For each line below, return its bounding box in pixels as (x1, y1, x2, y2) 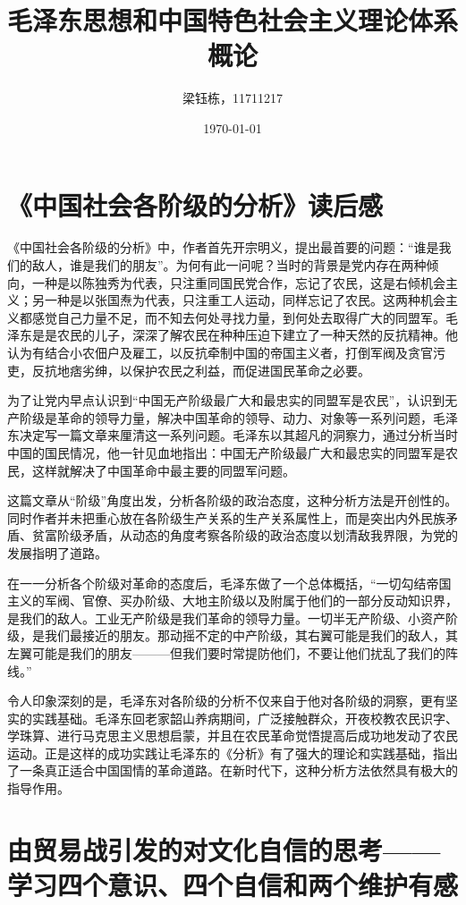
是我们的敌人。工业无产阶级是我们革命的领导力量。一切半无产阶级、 (7, 608, 408, 627)
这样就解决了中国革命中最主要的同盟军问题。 (31, 461, 295, 479)
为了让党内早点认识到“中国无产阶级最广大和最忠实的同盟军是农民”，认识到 (7, 391, 445, 410)
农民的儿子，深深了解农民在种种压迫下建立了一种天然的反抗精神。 (56, 326, 445, 344)
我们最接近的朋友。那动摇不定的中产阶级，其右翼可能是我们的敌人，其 (44, 626, 458, 645)
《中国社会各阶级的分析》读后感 (7, 186, 384, 223)
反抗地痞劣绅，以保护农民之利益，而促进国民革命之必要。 (31, 360, 370, 379)
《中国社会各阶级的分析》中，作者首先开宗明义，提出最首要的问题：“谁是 (7, 238, 439, 257)
